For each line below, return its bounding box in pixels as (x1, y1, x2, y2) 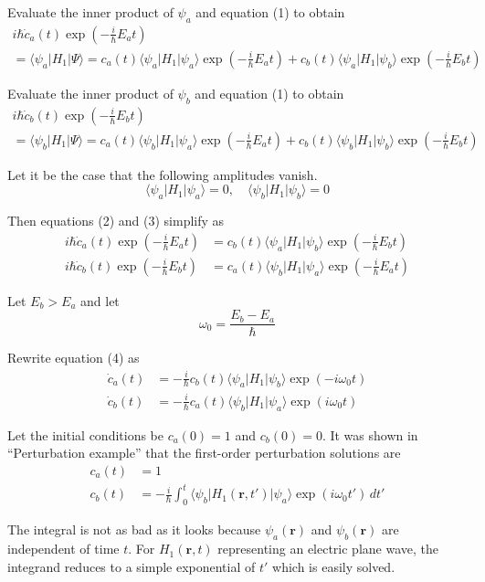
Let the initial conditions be (7, 425, 164, 444)
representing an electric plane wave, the (217, 539, 439, 558)
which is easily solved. (272, 556, 395, 576)
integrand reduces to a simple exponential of (7, 556, 256, 576)
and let (80, 291, 120, 310)
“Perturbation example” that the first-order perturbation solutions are (7, 443, 401, 462)
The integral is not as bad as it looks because (7, 520, 261, 539)
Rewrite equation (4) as (7, 348, 140, 367)
